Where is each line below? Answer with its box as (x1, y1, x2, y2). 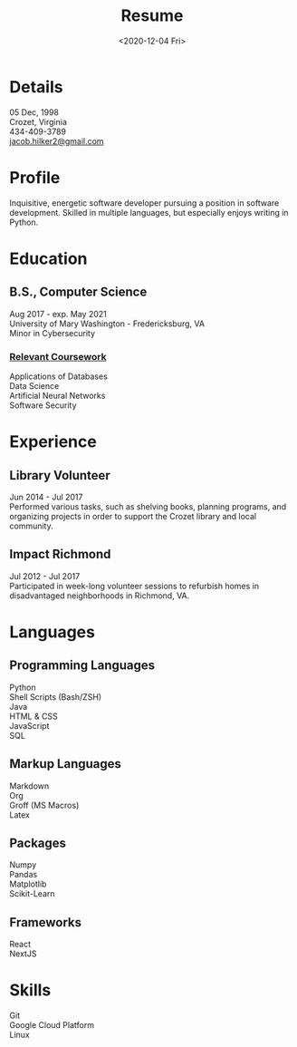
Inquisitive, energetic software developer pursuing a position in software (9, 197, 280, 208)
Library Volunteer (9, 468, 110, 483)
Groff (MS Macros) (9, 800, 80, 810)
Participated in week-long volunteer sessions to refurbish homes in (9, 580, 260, 591)
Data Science (9, 380, 60, 391)
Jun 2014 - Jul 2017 (9, 491, 83, 502)
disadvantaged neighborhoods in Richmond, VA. (9, 590, 190, 601)
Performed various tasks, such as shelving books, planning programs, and (9, 500, 287, 512)
